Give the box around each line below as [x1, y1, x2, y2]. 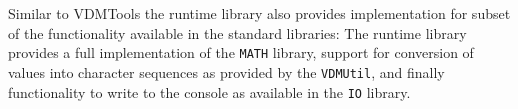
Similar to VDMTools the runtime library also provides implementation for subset [8, 3, 511, 23]
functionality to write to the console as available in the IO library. [8, 81, 411, 102]
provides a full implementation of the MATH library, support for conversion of [8, 42, 474, 63]
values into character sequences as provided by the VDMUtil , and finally [8, 61, 445, 82]
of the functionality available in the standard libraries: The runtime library [8, 22, 467, 43]
